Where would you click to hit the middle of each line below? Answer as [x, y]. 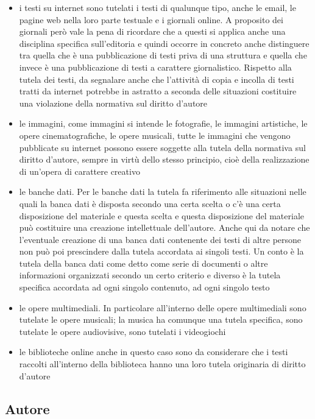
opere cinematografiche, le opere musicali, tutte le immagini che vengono [155, 135]
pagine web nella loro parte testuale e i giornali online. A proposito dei [151, 19]
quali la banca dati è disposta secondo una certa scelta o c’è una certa [150, 203]
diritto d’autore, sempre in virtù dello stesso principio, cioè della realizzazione [164, 159]
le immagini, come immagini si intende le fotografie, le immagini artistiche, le [163, 123]
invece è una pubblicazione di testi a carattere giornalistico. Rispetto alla [155, 67]
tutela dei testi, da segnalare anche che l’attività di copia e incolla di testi [157, 79]
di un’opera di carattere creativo [80, 171]
